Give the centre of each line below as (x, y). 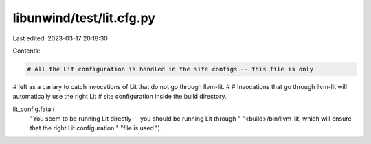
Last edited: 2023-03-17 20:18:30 (60, 38)
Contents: (26, 51)
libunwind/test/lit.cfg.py (84, 18)
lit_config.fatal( (34, 109)
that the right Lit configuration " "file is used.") (95, 128)
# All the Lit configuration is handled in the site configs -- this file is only (170, 69)
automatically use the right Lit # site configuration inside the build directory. (120, 97)
